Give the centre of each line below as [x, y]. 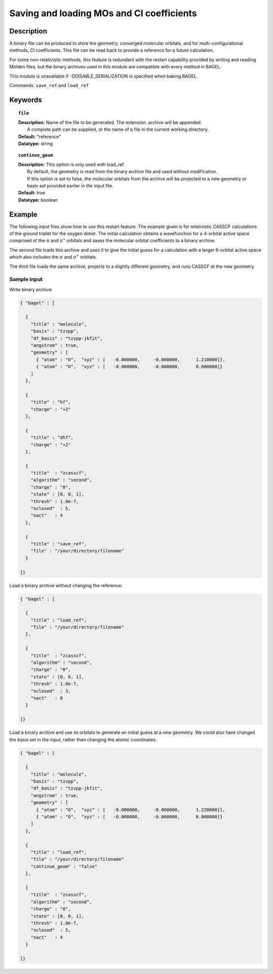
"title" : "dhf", [52, 438]
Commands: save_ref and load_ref [49, 86]
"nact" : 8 [47, 698]
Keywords [26, 100]
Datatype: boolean [38, 200]
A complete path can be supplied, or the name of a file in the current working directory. [118, 130]
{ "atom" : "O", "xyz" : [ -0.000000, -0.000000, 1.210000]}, [131, 359]
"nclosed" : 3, [51, 691]
